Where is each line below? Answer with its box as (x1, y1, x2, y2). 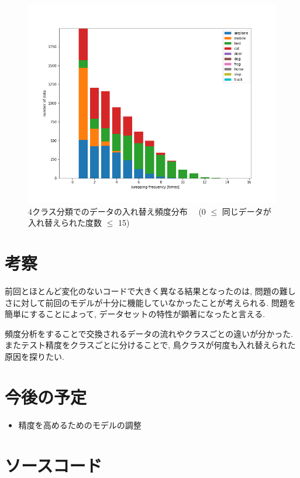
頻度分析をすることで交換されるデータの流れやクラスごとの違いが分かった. (5, 327, 294, 339)
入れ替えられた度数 (28, 216, 102, 229)
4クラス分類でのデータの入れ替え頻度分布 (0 (28, 205, 206, 217)
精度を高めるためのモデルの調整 (18, 418, 142, 431)
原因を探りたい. (5, 350, 64, 363)
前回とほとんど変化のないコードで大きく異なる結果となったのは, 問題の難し (5, 285, 296, 297)
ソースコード (5, 453, 102, 477)
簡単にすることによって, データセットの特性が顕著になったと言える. (5, 308, 265, 320)
